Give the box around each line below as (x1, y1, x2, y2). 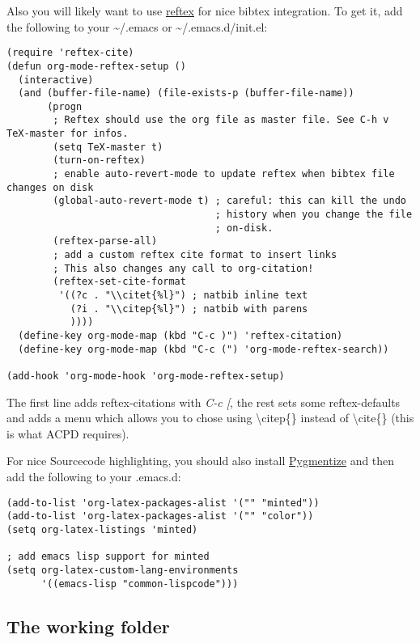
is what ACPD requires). (6, 425, 129, 442)
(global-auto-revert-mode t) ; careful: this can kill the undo (53, 195, 406, 207)
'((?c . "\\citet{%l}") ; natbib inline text (58, 290, 308, 301)
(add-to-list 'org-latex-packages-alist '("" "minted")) (6, 497, 320, 509)
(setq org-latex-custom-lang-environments (6, 564, 239, 576)
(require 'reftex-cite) (6, 47, 134, 59)
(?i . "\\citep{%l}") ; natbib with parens (70, 302, 308, 315)
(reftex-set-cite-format (53, 276, 186, 288)
